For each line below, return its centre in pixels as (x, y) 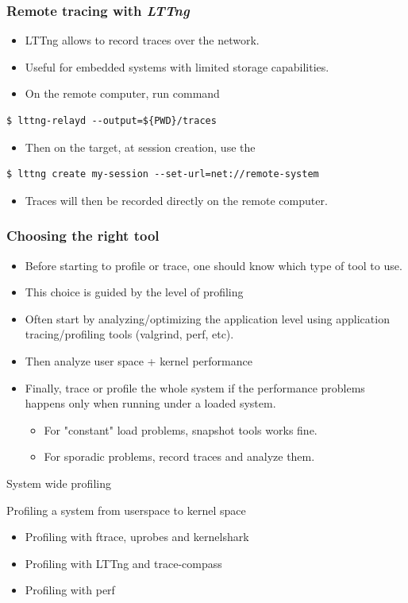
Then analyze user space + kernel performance (139, 360)
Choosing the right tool (83, 236)
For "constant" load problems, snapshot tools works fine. (181, 429)
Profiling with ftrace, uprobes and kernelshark (137, 537)
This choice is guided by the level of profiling (134, 292)
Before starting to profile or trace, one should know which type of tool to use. (214, 265)
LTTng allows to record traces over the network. (142, 40)
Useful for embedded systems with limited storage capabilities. (177, 66)
